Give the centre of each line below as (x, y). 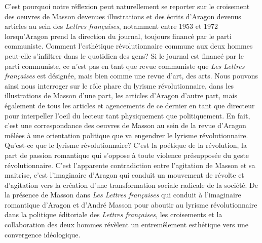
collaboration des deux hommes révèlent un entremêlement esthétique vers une (127, 225)
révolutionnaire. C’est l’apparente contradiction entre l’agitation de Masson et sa (130, 165)
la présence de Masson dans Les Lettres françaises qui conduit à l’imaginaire (123, 195)
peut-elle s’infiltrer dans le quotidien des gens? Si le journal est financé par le (124, 55)
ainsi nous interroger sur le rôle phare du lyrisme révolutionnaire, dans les (119, 85)
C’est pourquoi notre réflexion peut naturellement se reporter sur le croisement (127, 6)
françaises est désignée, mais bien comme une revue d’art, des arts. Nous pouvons (132, 76)
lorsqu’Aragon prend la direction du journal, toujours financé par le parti (118, 36)
